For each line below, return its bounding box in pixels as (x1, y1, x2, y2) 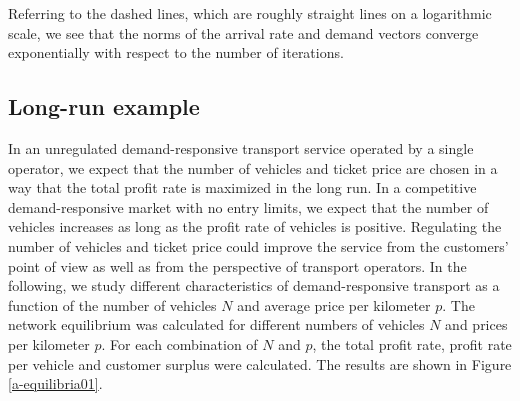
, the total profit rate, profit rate (312, 333, 512, 354)
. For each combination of (101, 333, 258, 354)
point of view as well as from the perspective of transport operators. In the (8, 255, 467, 276)
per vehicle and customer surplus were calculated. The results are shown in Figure (8, 353, 512, 374)
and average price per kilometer (237, 294, 431, 315)
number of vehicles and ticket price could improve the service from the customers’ (8, 235, 509, 256)
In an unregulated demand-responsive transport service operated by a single (8, 137, 474, 158)
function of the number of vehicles (8, 294, 217, 315)
